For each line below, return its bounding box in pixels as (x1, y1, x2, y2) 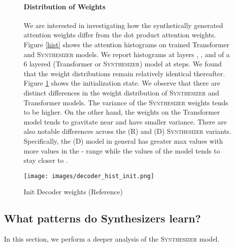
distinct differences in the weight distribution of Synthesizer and (24, 87, 219, 97)
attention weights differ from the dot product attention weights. (24, 30, 216, 40)
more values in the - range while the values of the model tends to (24, 145, 220, 155)
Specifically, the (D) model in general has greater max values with (24, 135, 223, 146)
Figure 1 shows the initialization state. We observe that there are (24, 78, 220, 88)
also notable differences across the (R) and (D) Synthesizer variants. (24, 126, 232, 136)
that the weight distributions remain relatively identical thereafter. (24, 68, 225, 78)
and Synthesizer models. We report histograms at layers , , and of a (24, 49, 230, 59)
